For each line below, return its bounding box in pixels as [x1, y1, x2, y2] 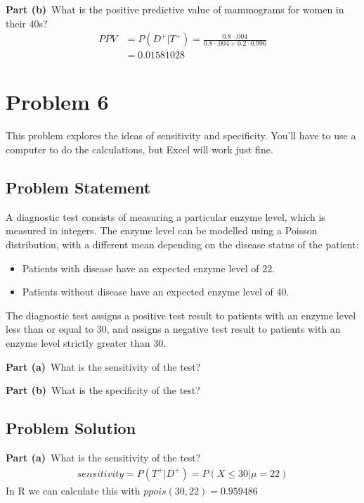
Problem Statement [6, 176, 151, 198]
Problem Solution [6, 417, 136, 439]
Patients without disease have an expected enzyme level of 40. [22, 284, 290, 299]
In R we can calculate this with [6, 483, 141, 497]
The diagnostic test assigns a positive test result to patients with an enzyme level [6, 307, 356, 322]
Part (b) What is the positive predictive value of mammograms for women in [6, 2, 344, 16]
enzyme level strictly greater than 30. [6, 335, 167, 350]
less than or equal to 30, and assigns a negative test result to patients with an [6, 321, 341, 336]
